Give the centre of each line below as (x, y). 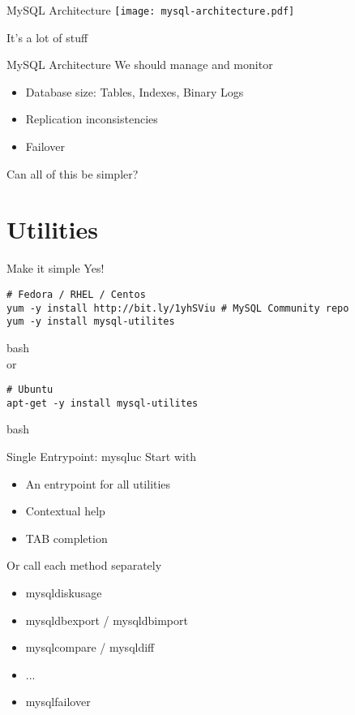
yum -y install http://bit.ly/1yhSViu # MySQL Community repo (178, 308)
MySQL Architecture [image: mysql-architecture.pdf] (151, 10)
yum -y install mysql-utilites (91, 322)
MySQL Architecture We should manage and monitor (140, 65)
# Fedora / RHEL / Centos (76, 294)
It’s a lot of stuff (47, 37)
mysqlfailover (58, 702)
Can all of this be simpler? (73, 173)
